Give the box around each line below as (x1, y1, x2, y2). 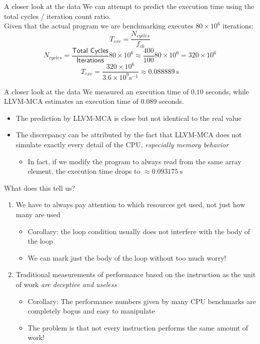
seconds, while (205, 86, 249, 96)
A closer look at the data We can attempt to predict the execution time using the (4, 1, 254, 11)
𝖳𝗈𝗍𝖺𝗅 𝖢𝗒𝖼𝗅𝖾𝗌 (72, 47, 108, 54)
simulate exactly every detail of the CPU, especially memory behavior (15, 139, 229, 150)
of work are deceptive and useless (15, 279, 117, 289)
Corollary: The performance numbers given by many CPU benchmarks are (27, 296, 256, 306)
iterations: (222, 20, 253, 31)
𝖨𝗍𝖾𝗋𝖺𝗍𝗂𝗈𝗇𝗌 (76, 56, 104, 64)
